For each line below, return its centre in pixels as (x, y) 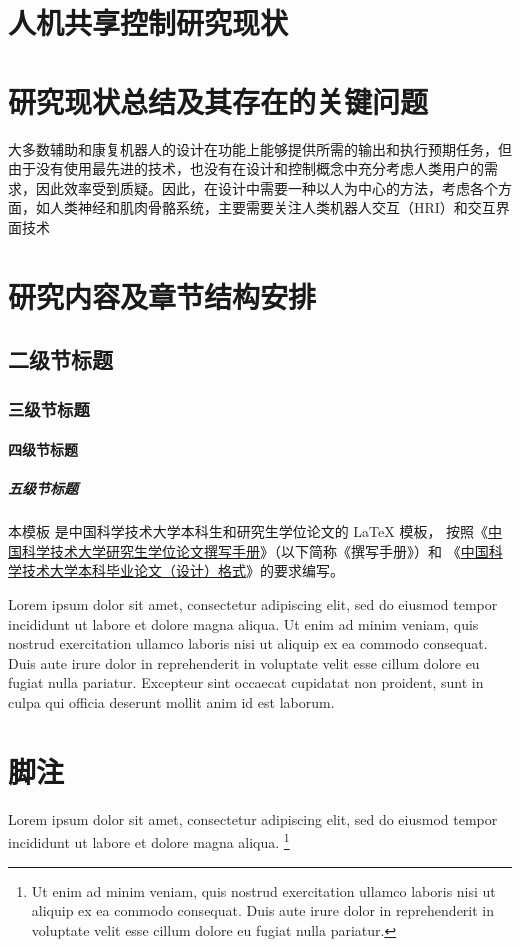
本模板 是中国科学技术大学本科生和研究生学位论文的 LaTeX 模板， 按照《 (248, 531)
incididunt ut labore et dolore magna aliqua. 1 (149, 840)
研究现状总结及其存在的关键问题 (218, 100)
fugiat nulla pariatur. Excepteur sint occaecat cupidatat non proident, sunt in (246, 682)
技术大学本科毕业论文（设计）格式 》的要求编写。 (182, 570)
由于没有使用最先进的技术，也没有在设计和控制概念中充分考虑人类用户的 (246, 168)
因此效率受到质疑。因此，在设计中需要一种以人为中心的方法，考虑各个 (266, 187)
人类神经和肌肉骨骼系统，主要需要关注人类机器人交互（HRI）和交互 (272, 207)
